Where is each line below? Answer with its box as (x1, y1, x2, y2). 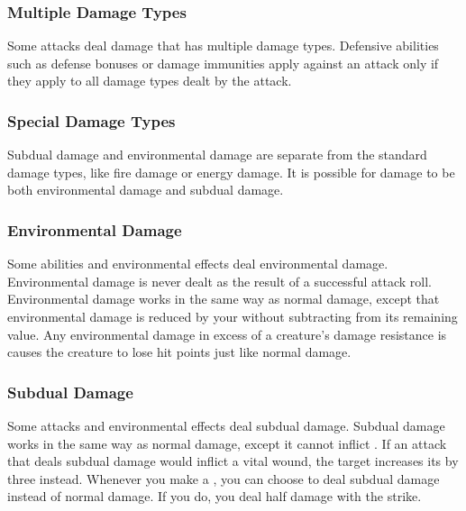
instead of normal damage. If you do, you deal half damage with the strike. (7, 487, 422, 506)
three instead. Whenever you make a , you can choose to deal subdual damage (7, 469, 440, 488)
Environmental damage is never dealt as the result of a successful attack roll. (7, 271, 432, 290)
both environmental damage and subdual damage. (7, 180, 284, 199)
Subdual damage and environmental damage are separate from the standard (7, 145, 427, 164)
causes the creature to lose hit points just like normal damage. (7, 342, 352, 361)
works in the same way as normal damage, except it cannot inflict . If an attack (7, 433, 447, 452)
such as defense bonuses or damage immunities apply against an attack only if (7, 53, 439, 72)
